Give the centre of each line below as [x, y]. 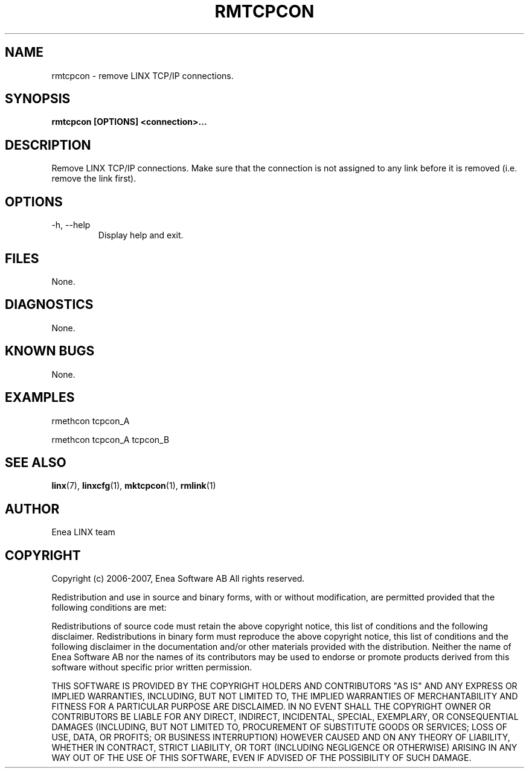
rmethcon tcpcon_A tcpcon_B [111, 439]
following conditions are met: [109, 608]
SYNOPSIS [38, 99]
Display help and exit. [141, 235]
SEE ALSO [36, 462]
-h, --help [71, 225]
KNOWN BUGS [50, 351]
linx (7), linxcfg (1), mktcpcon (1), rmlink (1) [134, 486]
